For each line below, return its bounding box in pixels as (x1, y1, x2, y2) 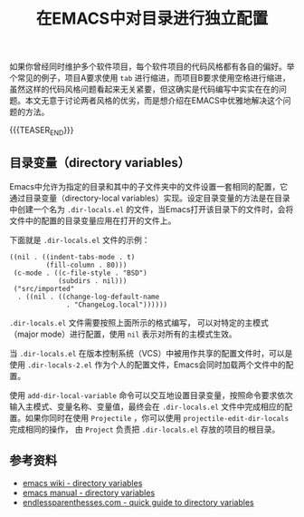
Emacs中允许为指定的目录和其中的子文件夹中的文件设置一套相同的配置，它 (9, 180, 288, 191)
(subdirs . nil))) (57, 276, 128, 286)
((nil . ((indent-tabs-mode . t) (9, 252, 136, 261)
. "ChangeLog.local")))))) (66, 300, 168, 309)
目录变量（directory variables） (9, 155, 190, 171)
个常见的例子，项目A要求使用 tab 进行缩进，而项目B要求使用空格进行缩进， (9, 73, 291, 83)
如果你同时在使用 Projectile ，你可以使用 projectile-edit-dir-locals (24, 412, 290, 423)
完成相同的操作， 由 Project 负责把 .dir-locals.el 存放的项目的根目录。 (9, 424, 280, 434)
